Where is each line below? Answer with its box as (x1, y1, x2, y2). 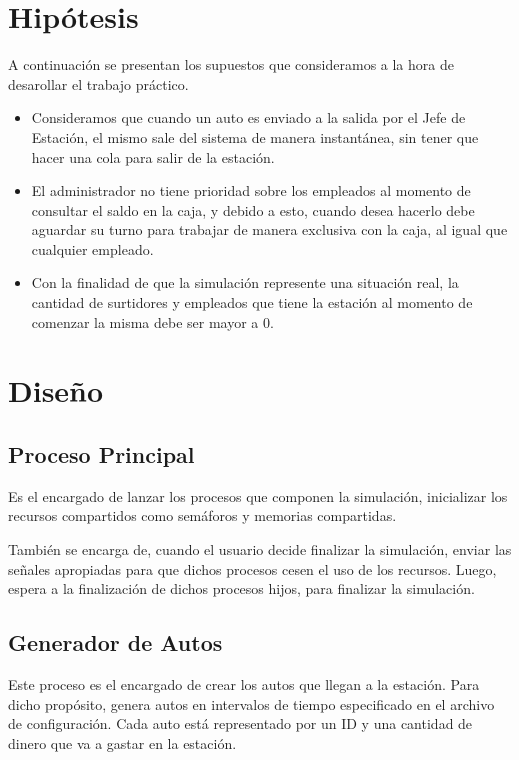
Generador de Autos (8, 627, 223, 658)
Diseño (8, 370, 104, 411)
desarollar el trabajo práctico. (8, 73, 189, 94)
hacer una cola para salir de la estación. (31, 146, 275, 167)
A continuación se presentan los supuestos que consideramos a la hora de (8, 54, 454, 75)
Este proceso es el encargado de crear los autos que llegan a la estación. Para (8, 674, 480, 694)
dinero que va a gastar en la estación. (8, 732, 237, 753)
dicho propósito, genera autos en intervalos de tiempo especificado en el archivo (8, 693, 495, 714)
